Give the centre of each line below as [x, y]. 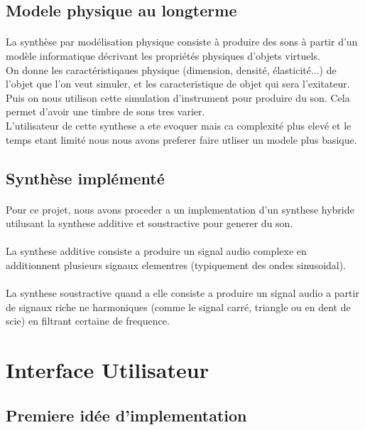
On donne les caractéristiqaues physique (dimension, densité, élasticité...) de [171, 69]
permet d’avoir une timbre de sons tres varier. [105, 111]
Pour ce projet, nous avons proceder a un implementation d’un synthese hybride [180, 209]
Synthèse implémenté [85, 178]
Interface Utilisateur [107, 370]
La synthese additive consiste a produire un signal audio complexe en [156, 251]
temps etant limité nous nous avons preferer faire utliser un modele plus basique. [181, 139]
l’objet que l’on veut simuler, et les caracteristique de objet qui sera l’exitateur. [178, 84]
